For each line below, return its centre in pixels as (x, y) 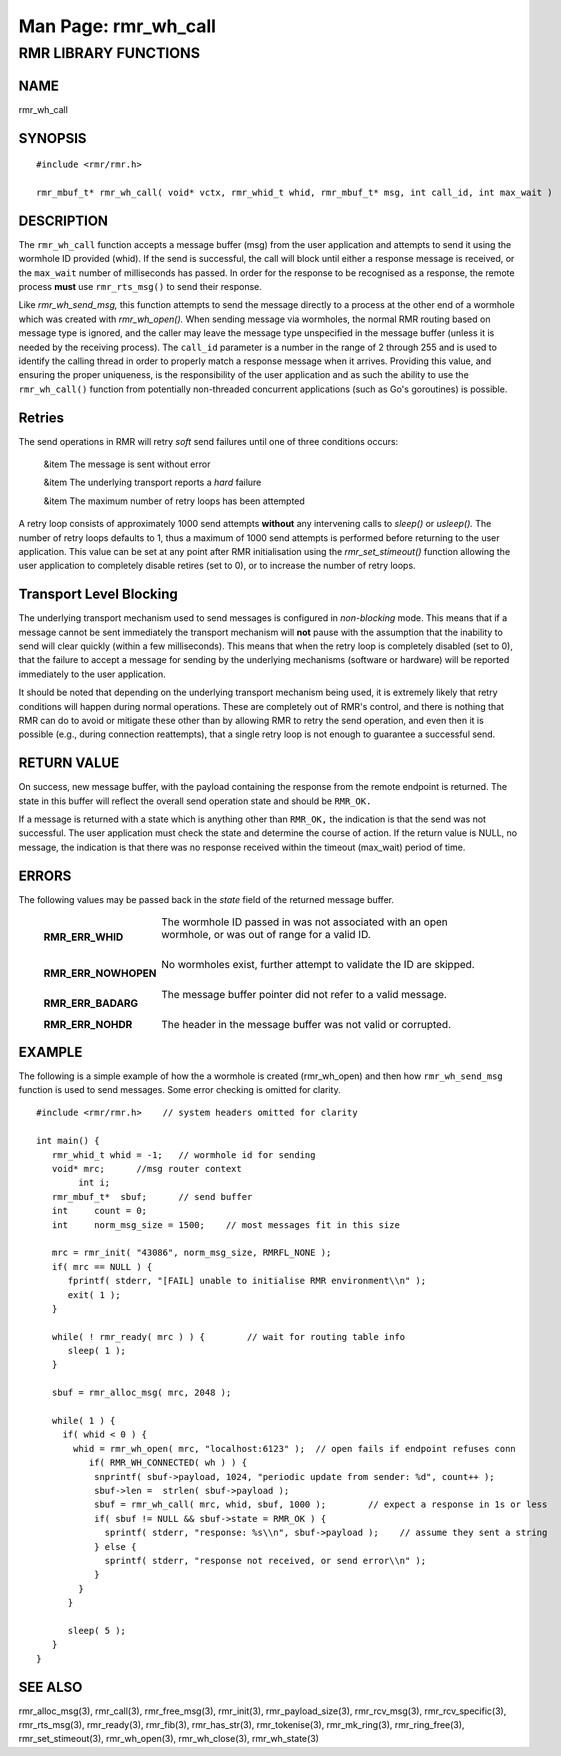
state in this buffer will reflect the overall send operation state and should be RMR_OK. (195, 801)
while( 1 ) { (83, 1421)
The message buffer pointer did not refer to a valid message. (304, 995)
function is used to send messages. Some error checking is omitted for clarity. (180, 1090)
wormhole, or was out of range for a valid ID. (266, 935)
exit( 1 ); (94, 1294)
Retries (41, 417)
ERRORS (45, 875)
